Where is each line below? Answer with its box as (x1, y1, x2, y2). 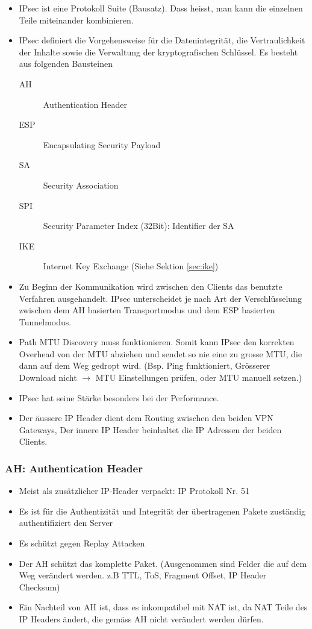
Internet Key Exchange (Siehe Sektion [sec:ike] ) (43, 260, 219, 272)
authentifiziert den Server (19, 516, 113, 529)
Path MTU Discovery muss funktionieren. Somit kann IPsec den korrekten (19, 336, 295, 348)
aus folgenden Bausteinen (19, 57, 113, 70)
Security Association (43, 178, 119, 191)
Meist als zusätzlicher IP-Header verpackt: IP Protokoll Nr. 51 (19, 484, 249, 497)
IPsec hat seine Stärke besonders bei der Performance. (19, 391, 219, 404)
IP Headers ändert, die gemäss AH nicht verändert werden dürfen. (19, 613, 264, 625)
